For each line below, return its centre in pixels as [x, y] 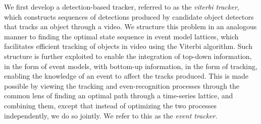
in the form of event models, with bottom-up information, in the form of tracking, [131, 66]
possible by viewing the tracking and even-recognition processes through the [122, 85]
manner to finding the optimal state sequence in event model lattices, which [121, 36]
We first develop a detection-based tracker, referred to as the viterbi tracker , [122, 7]
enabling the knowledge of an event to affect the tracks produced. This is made [126, 76]
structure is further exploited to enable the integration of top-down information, [128, 56]
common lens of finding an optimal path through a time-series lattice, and [119, 96]
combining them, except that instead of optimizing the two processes [111, 105]
